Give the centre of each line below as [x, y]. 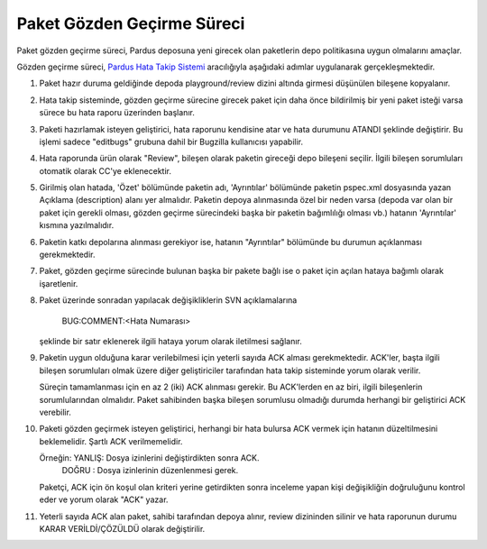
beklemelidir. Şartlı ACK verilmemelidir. [111, 441]
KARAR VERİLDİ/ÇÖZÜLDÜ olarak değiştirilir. [122, 529]
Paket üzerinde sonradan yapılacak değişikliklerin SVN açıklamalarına [168, 300]
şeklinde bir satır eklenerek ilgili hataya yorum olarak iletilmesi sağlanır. [170, 341]
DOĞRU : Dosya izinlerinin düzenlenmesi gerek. [150, 471]
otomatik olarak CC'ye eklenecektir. [105, 170]
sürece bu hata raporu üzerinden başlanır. [117, 113]
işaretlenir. [59, 283]
